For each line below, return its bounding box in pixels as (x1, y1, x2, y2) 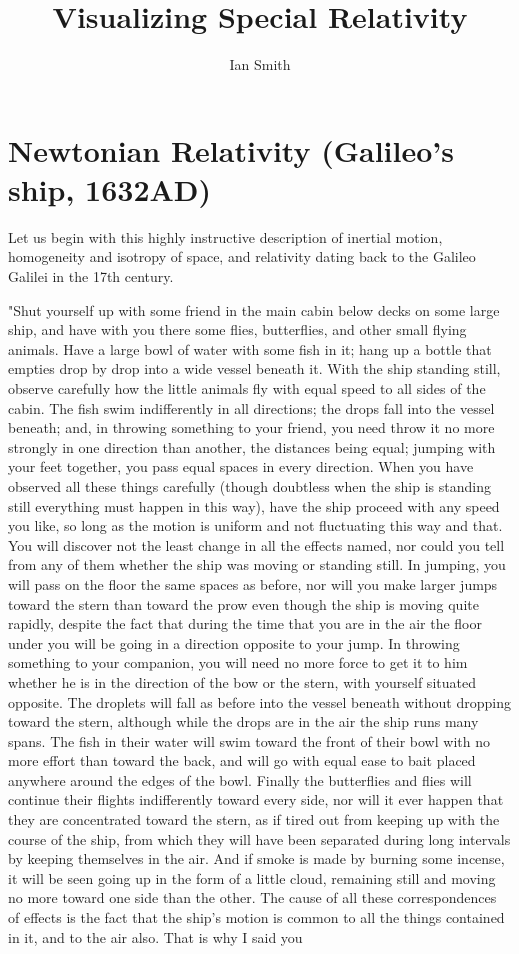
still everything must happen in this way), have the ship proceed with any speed (8, 495, 500, 516)
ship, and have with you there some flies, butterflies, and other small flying (8, 319, 467, 340)
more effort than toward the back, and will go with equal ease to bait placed (8, 750, 476, 771)
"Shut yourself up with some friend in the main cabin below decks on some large (8, 299, 500, 320)
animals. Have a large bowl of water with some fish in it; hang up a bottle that (8, 338, 492, 359)
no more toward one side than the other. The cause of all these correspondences (8, 887, 497, 908)
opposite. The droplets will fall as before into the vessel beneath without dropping (8, 691, 511, 712)
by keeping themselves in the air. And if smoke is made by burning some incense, (8, 848, 505, 869)
